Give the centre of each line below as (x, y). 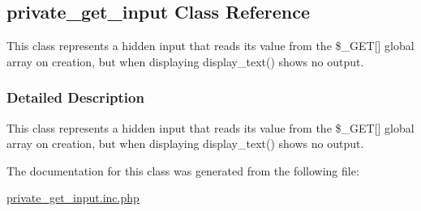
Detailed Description (75, 97)
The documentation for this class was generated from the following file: (183, 170)
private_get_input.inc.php (73, 198)
